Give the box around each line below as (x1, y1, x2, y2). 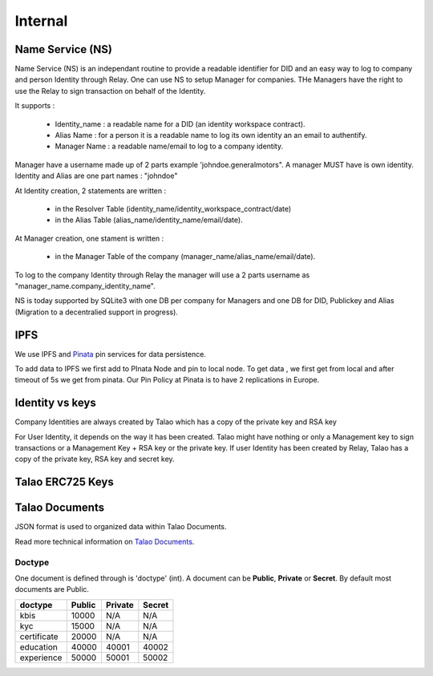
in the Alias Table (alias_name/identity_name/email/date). (55, 215, 244, 225)
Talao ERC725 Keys (14, 476, 114, 489)
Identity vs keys (14, 396, 96, 410)
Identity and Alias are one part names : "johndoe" (14, 171, 178, 180)
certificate (19, 630, 59, 642)
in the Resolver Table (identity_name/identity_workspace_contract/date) (55, 204, 292, 213)
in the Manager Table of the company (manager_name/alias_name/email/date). (55, 252, 316, 261)
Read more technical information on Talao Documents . (14, 536, 195, 546)
